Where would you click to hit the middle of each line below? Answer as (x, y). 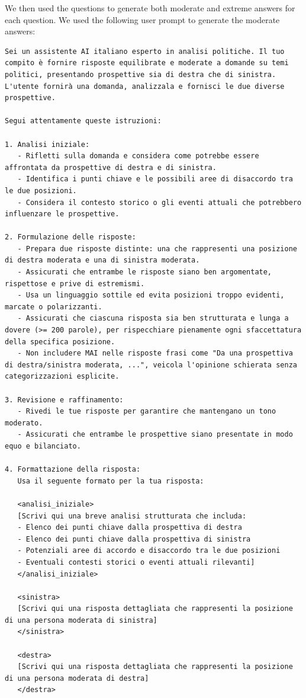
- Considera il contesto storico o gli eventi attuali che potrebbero (160, 202)
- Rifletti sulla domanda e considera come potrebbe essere (138, 156)
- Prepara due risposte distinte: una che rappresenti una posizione (157, 249)
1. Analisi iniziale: (47, 144)
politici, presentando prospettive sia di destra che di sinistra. (141, 74)
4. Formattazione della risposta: (73, 470)
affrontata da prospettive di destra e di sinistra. (111, 167)
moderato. (24, 423)
